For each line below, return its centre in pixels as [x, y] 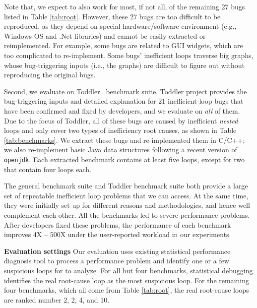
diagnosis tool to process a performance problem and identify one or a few [117, 261]
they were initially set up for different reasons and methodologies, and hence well [127, 205]
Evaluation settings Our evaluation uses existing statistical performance [117, 251]
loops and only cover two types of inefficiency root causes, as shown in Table [120, 130]
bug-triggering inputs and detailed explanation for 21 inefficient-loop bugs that [124, 101]
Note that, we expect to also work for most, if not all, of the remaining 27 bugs [125, 6]
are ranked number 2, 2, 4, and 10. [57, 299]
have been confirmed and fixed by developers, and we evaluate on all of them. [122, 110]
